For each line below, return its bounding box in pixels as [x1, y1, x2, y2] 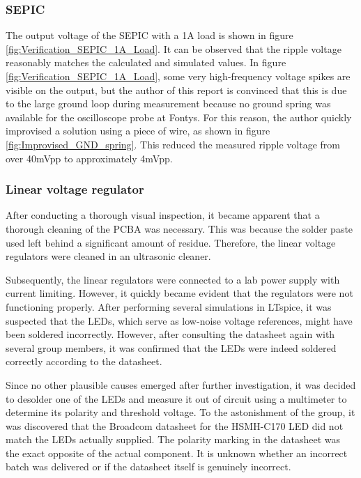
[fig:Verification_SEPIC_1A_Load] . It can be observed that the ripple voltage [6, 41, 341, 56]
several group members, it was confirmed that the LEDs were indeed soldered [6, 340, 337, 355]
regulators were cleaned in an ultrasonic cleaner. [6, 249, 211, 263]
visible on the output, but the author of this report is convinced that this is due [6, 82, 347, 97]
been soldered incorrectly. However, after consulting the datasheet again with [6, 327, 335, 341]
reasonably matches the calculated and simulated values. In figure [6, 55, 286, 70]
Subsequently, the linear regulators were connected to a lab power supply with [6, 272, 340, 286]
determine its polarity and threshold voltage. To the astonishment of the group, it [6, 405, 355, 419]
